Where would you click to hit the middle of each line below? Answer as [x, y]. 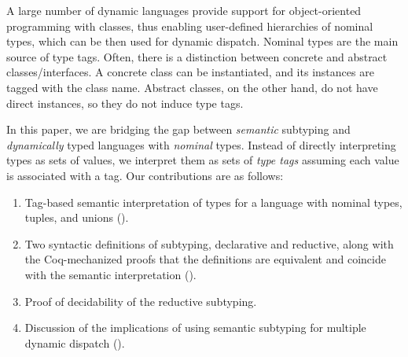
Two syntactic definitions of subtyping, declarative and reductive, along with [209, 243]
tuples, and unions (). [77, 217]
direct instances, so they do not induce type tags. [125, 103]
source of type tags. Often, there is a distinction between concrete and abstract [197, 56]
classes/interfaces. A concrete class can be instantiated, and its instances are [190, 72]
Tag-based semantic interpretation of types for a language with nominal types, [213, 202]
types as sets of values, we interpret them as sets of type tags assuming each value [203, 160]
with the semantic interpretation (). [110, 274]
